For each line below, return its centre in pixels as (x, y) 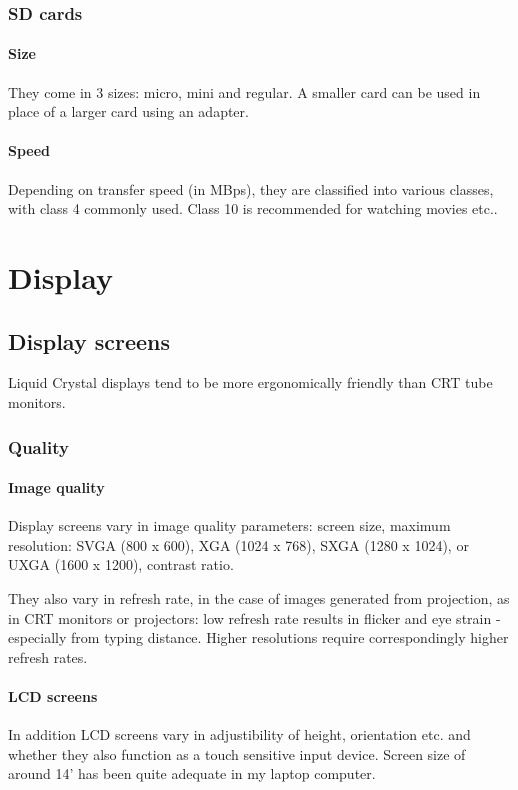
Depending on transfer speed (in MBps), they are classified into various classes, (251, 188)
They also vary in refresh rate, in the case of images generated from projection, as (259, 598)
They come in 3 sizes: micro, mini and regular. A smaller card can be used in (244, 91)
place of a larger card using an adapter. (128, 111)
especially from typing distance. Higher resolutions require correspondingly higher (258, 637)
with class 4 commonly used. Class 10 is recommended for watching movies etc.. (253, 208)
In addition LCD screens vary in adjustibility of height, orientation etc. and (239, 734)
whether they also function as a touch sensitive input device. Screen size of (237, 753)
